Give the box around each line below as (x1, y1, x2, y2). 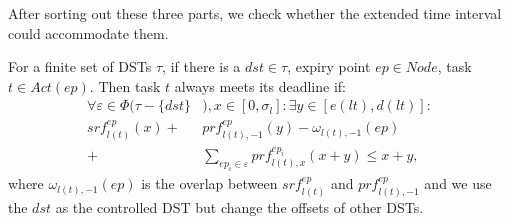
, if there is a (162, 56, 241, 77)
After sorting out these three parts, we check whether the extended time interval (8, 3, 502, 23)
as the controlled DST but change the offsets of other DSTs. (55, 196, 424, 217)
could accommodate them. (8, 22, 169, 43)
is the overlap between (141, 173, 278, 194)
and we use (424, 173, 492, 194)
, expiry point (287, 56, 371, 77)
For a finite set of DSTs (8, 56, 152, 77)
